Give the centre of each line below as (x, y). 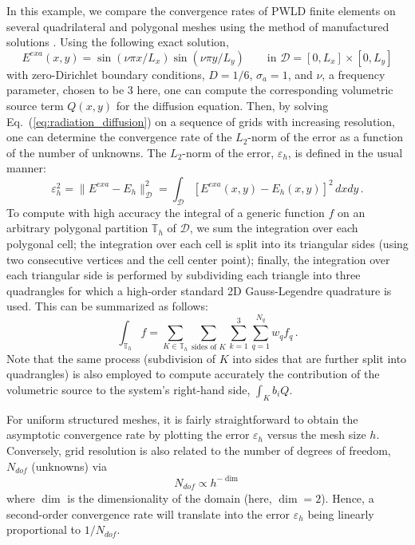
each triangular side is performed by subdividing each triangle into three (184, 275)
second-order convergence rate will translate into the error (148, 513)
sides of (204, 348)
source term (35, 105)
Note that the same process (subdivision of (111, 358)
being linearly (341, 513)
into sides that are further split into (320, 358)
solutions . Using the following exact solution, (118, 42)
